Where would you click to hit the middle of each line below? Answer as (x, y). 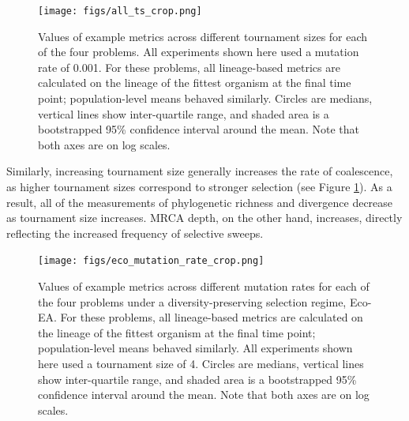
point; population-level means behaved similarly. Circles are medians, (205, 98)
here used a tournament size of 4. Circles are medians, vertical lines (201, 363)
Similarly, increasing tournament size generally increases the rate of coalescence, (200, 171)
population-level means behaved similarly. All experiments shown (195, 348)
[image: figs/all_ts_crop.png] (120, 11)
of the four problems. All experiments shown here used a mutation (199, 52)
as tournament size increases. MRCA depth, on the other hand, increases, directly (204, 218)
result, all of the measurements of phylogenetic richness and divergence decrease (200, 202)
